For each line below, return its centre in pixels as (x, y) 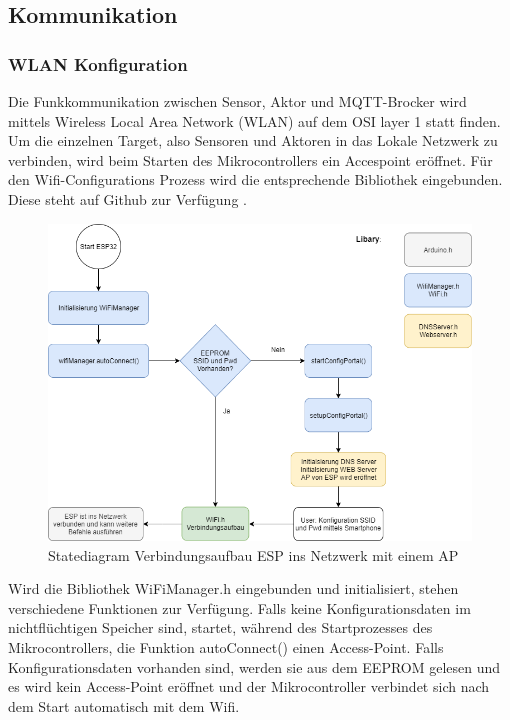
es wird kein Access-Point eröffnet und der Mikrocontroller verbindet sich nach (249, 686)
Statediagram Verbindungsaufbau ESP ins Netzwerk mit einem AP (253, 554)
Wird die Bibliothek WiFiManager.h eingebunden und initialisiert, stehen (233, 588)
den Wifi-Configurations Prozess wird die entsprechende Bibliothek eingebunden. (255, 179)
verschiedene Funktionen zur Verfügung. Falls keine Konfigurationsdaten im (239, 607)
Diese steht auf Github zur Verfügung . (127, 198)
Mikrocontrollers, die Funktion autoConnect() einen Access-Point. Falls (226, 646)
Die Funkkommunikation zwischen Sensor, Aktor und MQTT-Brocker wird (237, 101)
